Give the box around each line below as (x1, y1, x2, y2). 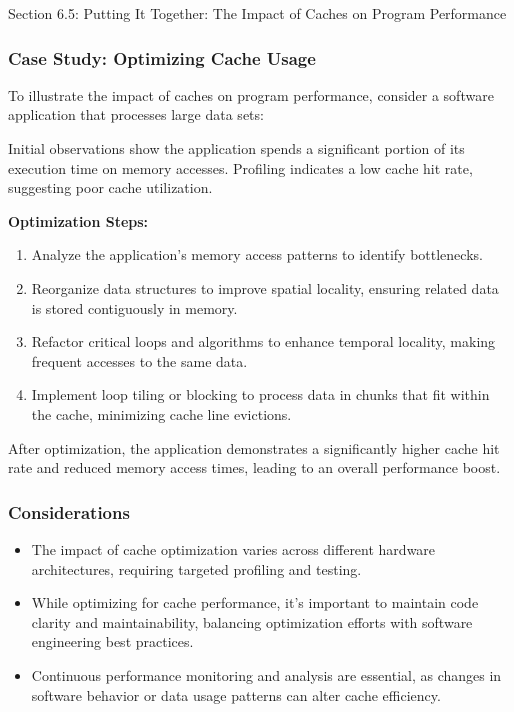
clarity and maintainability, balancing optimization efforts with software (31, 611, 473, 632)
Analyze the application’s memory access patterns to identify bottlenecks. (31, 244, 483, 265)
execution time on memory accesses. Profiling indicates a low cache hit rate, (8, 157, 473, 178)
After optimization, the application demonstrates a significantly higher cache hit (8, 437, 500, 458)
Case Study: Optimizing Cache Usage (8, 45, 316, 70)
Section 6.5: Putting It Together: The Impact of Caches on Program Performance (8, 3, 507, 23)
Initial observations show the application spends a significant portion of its (8, 138, 465, 158)
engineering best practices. (31, 631, 194, 652)
